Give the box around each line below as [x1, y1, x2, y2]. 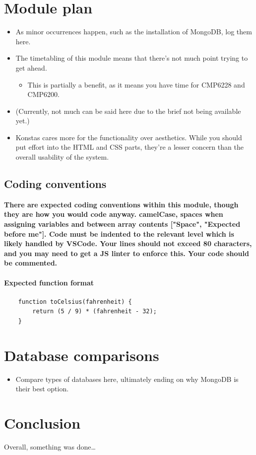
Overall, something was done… [4, 442, 96, 452]
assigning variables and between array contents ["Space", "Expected [4, 219, 241, 229]
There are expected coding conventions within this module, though [4, 199, 239, 209]
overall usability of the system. [15, 152, 109, 162]
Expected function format [4, 277, 94, 287]
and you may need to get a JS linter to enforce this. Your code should [4, 248, 249, 258]
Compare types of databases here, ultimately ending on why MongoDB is [15, 373, 239, 384]
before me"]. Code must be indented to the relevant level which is [4, 228, 234, 239]
